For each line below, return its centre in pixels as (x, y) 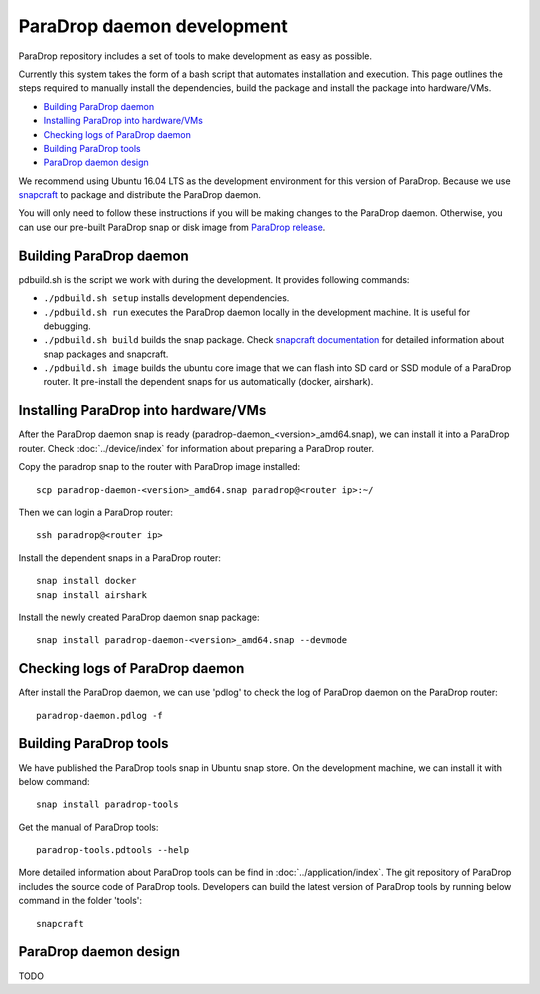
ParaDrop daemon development (153, 26)
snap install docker (86, 581)
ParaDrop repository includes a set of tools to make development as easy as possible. (195, 56)
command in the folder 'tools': (80, 901)
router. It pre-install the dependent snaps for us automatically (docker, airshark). (208, 382)
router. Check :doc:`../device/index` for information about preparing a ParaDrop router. (196, 448)
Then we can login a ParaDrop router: (96, 512)
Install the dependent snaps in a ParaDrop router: (120, 557)
